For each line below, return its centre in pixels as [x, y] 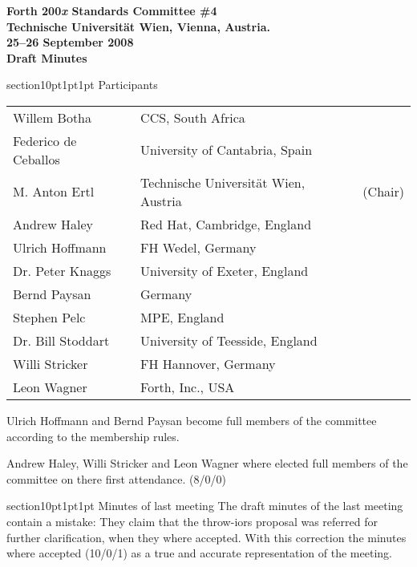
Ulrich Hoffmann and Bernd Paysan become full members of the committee [192, 420]
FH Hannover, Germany [208, 363]
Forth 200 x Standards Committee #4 [112, 10]
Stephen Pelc [49, 317]
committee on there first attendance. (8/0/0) [116, 478]
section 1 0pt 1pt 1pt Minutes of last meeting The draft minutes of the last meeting [205, 506]
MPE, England [182, 317]
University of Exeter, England [225, 270]
